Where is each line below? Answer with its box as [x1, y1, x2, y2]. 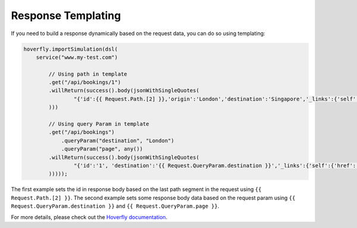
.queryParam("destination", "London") [61, 137, 175, 144]
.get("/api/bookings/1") [48, 79, 121, 86]
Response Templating [11, 9, 121, 22]
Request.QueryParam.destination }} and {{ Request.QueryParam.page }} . [11, 202, 220, 210]
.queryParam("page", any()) [61, 146, 143, 152]
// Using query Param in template [48, 121, 149, 127]
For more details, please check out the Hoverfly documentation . [11, 213, 168, 220]
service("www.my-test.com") [36, 54, 118, 61]
